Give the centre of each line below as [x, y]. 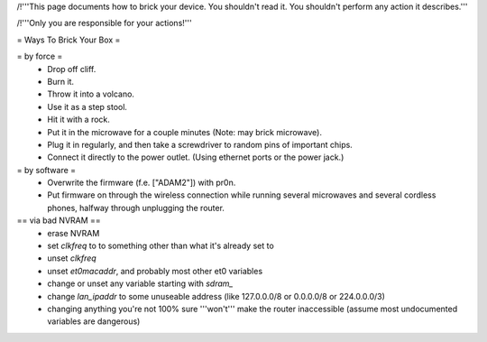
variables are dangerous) [94, 321]
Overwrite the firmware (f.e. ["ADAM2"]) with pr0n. [142, 183]
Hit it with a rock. [78, 120]
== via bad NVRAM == [59, 220]
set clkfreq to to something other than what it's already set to [161, 246]
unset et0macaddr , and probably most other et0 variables [155, 271]
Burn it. [61, 81]
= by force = [40, 56]
